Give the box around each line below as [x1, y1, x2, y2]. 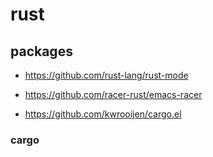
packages [10, 43, 73, 60]
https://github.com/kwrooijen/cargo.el [24, 108, 182, 120]
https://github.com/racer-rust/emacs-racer [24, 89, 203, 100]
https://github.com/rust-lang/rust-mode [24, 69, 189, 81]
